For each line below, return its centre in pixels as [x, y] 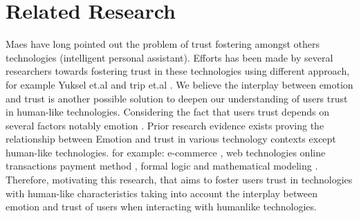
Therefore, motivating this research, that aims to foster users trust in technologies [179, 180]
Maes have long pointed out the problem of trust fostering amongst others [163, 44]
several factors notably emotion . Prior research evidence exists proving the [165, 125]
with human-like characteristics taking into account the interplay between [162, 193]
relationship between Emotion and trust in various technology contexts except [171, 139]
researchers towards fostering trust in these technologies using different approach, [178, 71]
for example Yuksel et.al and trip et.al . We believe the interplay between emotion [179, 84]
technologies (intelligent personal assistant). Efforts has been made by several [169, 57]
